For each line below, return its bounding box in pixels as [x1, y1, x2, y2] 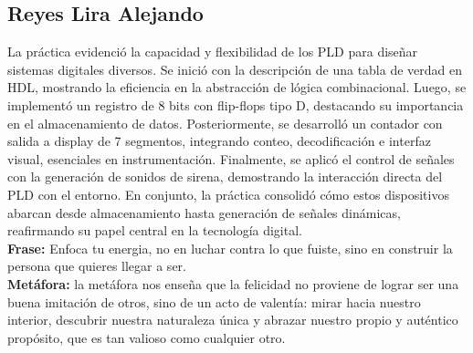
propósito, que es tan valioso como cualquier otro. [7, 327, 286, 347]
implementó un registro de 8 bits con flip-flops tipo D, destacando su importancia [7, 95, 464, 114]
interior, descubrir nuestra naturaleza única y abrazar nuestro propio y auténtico [7, 310, 458, 329]
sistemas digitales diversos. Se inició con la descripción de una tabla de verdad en [7, 59, 463, 78]
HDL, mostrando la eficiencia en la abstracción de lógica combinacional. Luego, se [7, 78, 467, 97]
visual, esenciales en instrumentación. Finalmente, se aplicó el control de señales [7, 149, 455, 168]
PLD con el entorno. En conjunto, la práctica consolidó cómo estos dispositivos [7, 184, 449, 203]
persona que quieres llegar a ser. [7, 256, 186, 275]
